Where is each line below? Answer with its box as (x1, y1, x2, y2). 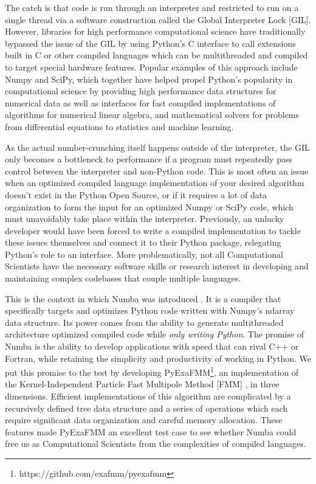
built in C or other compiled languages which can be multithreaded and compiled (5, 49, 308, 61)
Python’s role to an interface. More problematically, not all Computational (5, 247, 283, 260)
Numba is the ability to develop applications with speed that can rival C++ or (5, 340, 299, 353)
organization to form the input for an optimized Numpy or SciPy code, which (5, 200, 294, 213)
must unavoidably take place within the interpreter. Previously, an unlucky (5, 212, 284, 225)
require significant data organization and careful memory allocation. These (5, 413, 283, 426)
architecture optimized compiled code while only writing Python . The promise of (5, 328, 304, 341)
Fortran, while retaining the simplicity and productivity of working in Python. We (5, 351, 311, 364)
